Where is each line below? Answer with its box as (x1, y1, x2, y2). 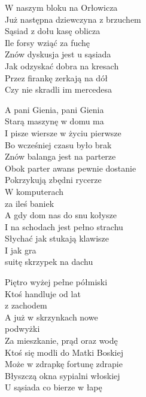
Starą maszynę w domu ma (5, 115, 104, 127)
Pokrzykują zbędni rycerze (5, 173, 102, 186)
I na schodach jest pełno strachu (5, 220, 123, 233)
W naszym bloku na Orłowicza (5, 1, 118, 13)
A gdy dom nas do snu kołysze (5, 209, 117, 221)
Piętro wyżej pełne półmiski (5, 276, 108, 288)
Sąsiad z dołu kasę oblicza (5, 25, 101, 37)
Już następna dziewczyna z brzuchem (5, 13, 141, 25)
